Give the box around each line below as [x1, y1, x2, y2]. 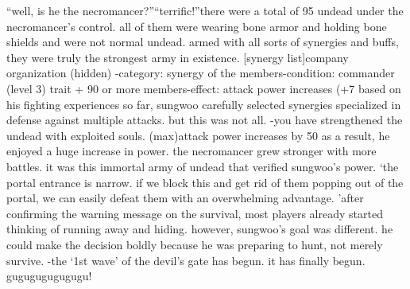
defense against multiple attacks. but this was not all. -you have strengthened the [6, 111, 403, 128]
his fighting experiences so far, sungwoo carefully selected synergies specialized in [6, 96, 401, 112]
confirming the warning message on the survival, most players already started [6, 205, 383, 221]
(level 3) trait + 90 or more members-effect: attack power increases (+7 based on [6, 80, 401, 96]
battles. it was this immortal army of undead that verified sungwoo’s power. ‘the [6, 158, 399, 174]
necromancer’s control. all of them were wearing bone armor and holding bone [6, 18, 387, 34]
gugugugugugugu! [6, 268, 92, 284]
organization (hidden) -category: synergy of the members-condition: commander [6, 64, 395, 81]
